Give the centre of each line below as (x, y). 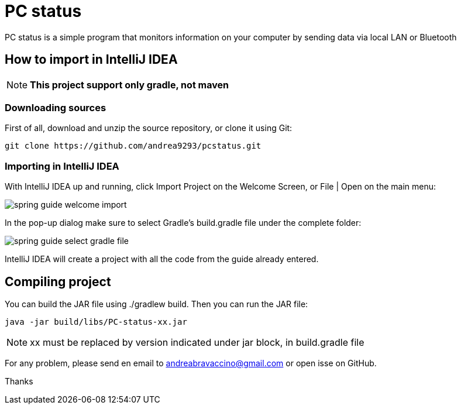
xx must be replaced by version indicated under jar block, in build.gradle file (197, 342)
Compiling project (58, 281)
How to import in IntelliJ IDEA (91, 60)
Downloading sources (56, 107)
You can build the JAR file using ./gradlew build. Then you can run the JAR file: (156, 304)
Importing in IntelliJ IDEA (62, 166)
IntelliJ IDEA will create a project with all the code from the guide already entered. (162, 259)
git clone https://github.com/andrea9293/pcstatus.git (133, 146)
